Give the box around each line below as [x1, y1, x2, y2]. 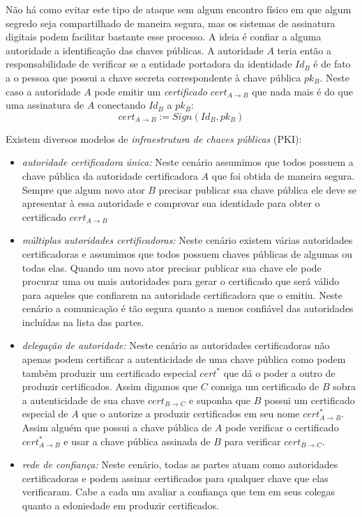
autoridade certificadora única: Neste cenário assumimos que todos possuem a [22, 155, 354, 169]
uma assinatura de [6, 98, 84, 112]
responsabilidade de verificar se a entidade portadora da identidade [6, 56, 292, 71]
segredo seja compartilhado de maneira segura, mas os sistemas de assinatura [6, 15, 335, 30]
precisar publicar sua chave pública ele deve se [158, 182, 357, 196]
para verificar [224, 433, 281, 448]
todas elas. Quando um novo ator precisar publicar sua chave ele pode [22, 260, 322, 275]
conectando [98, 98, 146, 112]
